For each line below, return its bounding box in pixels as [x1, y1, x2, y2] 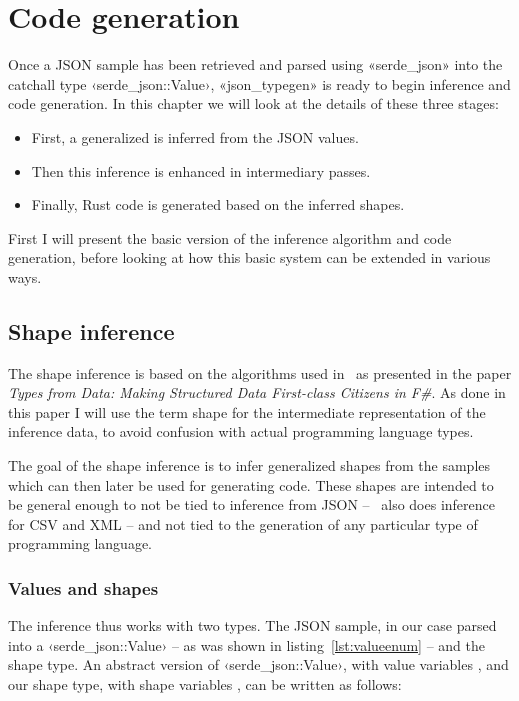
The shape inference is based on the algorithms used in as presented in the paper [8, 362, 512, 383]
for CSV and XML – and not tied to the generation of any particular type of [8, 513, 478, 534]
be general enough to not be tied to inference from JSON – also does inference [8, 494, 495, 515]
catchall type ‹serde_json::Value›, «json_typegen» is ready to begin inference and [8, 73, 511, 94]
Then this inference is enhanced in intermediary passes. [31, 160, 371, 181]
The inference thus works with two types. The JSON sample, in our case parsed [8, 615, 497, 636]
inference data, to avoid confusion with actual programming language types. [8, 421, 474, 442]
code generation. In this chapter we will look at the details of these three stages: [8, 93, 499, 114]
